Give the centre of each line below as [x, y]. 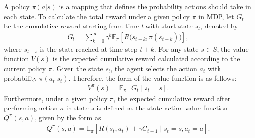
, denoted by [219, 26]
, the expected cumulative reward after [172, 98]
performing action [31, 108]
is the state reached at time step [89, 48]
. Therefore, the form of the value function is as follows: [152, 78]
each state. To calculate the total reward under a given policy [97, 16]
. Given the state [77, 68]
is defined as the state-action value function [162, 108]
